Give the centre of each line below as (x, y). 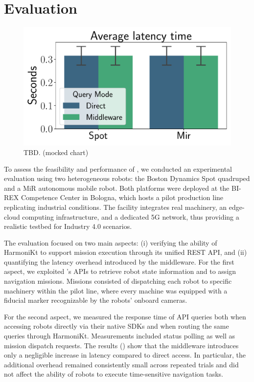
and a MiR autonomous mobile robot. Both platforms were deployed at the (117, 188)
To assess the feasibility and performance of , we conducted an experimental (118, 169)
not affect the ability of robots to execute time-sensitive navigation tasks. (114, 374)
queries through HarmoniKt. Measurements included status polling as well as (120, 336)
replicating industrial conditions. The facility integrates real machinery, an (115, 207)
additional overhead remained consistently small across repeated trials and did (121, 364)
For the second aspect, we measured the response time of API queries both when (125, 316)
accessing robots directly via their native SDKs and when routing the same (116, 326)
